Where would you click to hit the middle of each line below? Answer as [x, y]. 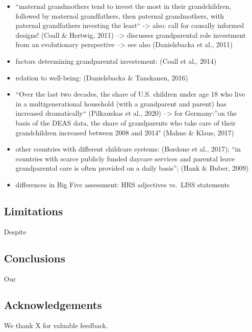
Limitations [34, 211]
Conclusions [35, 258]
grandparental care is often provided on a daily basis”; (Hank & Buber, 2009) [132, 168]
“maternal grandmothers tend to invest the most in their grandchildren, [123, 6]
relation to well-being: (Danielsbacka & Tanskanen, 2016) [102, 77]
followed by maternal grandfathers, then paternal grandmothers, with [120, 15]
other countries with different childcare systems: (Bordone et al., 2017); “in [128, 149]
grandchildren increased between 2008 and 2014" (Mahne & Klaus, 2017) [125, 132]
